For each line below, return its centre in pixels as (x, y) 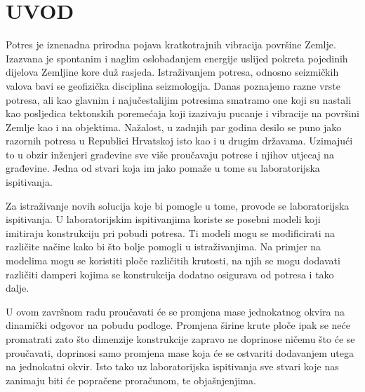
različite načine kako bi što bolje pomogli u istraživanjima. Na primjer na (164, 246)
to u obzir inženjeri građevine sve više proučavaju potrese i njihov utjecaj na (170, 154)
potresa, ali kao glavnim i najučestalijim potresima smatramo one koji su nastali (179, 99)
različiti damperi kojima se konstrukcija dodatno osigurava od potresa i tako (170, 274)
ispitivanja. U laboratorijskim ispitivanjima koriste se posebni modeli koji (163, 219)
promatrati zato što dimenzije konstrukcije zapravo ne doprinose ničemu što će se (180, 339)
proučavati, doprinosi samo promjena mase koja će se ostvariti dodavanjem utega (180, 352)
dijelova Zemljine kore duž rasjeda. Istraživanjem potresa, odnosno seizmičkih (172, 72)
